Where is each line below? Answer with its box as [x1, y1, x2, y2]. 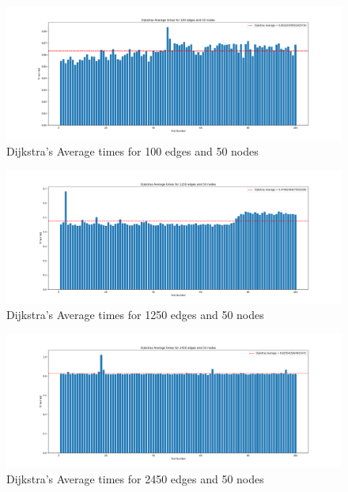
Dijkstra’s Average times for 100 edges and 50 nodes [6, 142, 259, 159]
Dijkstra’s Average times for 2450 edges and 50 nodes [6, 471, 264, 486]
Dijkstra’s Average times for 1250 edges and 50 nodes [6, 306, 264, 323]
